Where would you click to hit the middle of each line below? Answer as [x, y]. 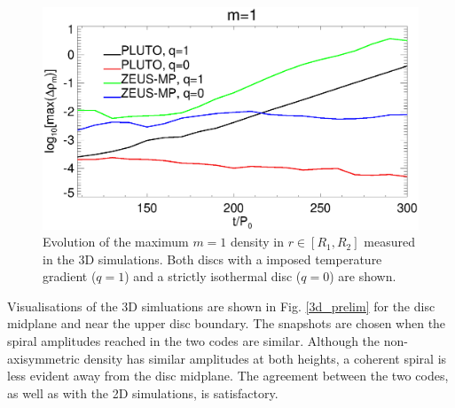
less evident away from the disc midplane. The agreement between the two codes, [228, 376]
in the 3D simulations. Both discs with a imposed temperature [212, 259]
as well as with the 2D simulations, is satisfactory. [143, 392]
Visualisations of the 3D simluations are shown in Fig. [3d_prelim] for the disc [221, 306]
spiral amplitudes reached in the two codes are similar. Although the [194, 341]
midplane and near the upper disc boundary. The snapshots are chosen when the [227, 323]
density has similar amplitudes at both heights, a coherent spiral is [265, 358]
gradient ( [70, 276]
